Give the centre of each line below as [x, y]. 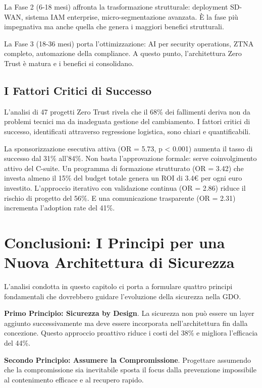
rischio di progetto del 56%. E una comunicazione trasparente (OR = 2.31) [120, 198]
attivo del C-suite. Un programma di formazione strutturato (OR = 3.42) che [124, 168]
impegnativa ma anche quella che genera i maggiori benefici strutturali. [114, 26]
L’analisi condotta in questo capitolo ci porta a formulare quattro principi [118, 286]
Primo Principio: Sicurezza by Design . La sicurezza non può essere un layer [129, 313]
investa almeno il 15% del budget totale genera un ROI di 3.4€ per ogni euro [123, 178]
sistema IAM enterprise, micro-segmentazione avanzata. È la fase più [132, 16]
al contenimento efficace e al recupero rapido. [74, 379]
